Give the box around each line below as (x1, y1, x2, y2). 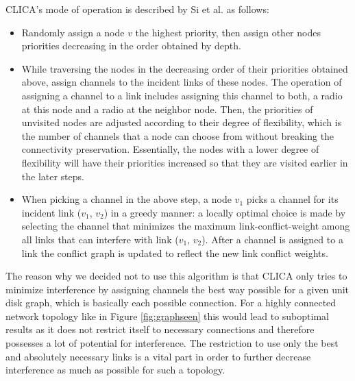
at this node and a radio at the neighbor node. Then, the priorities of (21, 101, 313, 116)
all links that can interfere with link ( (21, 232, 179, 246)
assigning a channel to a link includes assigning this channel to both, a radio (21, 88, 343, 102)
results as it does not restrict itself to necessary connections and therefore (5, 322, 315, 336)
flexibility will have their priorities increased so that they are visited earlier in (21, 155, 348, 169)
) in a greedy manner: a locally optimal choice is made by (103, 205, 346, 219)
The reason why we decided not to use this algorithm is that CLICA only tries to (5, 269, 347, 283)
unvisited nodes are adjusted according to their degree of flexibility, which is (21, 115, 342, 130)
